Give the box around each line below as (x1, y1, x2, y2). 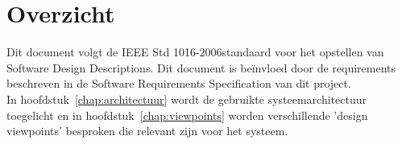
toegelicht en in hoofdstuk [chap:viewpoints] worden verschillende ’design (6, 106, 368, 123)
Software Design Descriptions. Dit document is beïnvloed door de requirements (6, 59, 396, 76)
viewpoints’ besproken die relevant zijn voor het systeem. (6, 122, 288, 139)
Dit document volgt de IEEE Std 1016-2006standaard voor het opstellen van (6, 43, 384, 60)
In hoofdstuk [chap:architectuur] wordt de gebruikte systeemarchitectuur (6, 90, 367, 107)
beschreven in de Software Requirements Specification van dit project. (6, 75, 351, 92)
